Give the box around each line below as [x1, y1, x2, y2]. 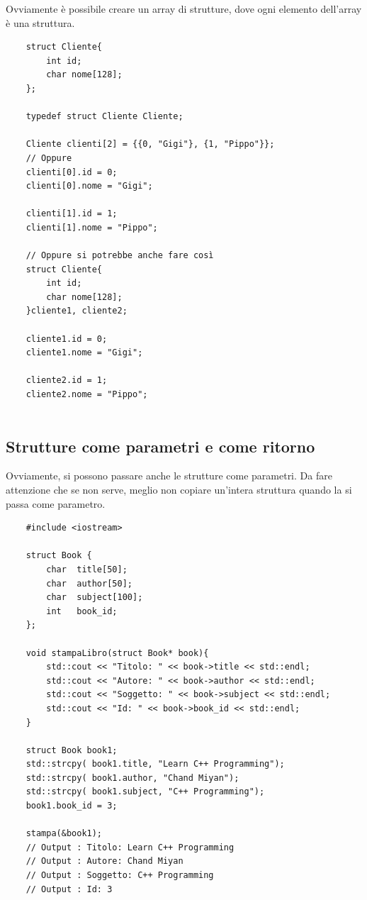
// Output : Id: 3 [26, 884, 113, 894]
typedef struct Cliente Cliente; [26, 111, 183, 122]
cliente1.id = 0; [26, 333, 108, 344]
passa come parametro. [6, 496, 106, 511]
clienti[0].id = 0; [26, 167, 118, 177]
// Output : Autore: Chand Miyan [26, 856, 183, 867]
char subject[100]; [46, 592, 143, 603]
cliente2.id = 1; [26, 375, 108, 386]
